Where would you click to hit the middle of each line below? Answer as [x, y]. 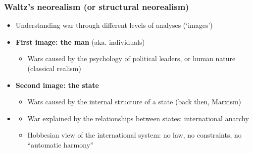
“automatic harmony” [60, 144]
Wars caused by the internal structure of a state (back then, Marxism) [134, 102]
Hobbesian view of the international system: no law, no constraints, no [134, 135]
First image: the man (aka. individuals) [80, 41]
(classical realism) [54, 68]
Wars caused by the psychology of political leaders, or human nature [131, 58]
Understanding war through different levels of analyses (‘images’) [114, 25]
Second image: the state [57, 85]
